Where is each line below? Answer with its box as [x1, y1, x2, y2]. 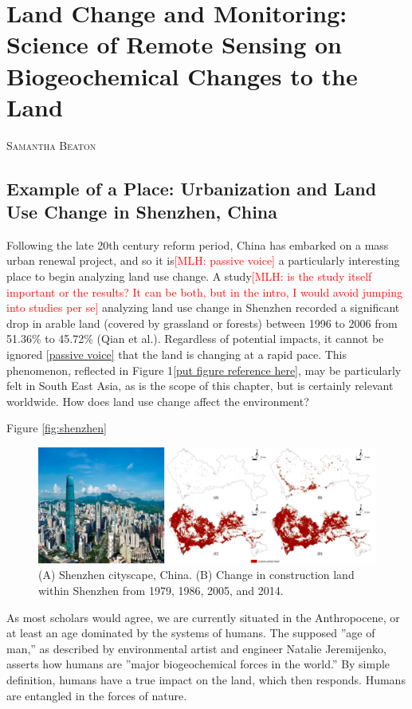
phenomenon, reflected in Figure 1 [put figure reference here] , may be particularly [6, 361, 402, 378]
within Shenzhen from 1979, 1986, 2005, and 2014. [38, 581, 284, 598]
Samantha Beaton [6, 136, 96, 153]
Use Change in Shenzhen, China [6, 199, 278, 224]
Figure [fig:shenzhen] [6, 419, 107, 436]
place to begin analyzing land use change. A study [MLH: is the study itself [6, 268, 372, 285]
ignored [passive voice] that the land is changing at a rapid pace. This [6, 346, 347, 363]
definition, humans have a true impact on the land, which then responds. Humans [6, 671, 406, 687]
